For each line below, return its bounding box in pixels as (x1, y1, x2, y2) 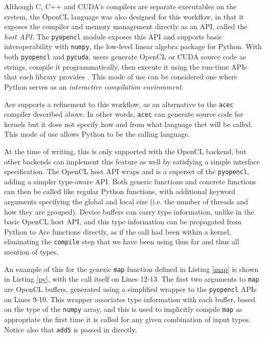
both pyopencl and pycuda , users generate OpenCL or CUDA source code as (4, 51, 246, 62)
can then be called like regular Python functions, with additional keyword (4, 186, 235, 197)
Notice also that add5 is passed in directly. (4, 324, 137, 334)
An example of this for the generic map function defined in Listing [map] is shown (4, 263, 259, 274)
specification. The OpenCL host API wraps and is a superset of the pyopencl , (4, 166, 249, 177)
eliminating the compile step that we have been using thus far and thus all (4, 236, 239, 247)
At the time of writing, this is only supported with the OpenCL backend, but (4, 146, 247, 157)
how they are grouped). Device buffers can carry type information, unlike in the (4, 206, 254, 217)
